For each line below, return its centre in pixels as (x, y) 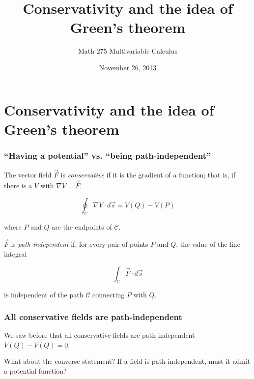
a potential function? (35, 370)
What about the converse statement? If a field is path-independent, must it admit (127, 361)
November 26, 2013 (128, 67)
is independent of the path (44, 295)
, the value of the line (208, 244)
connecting (108, 295)
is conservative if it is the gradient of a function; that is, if (148, 175)
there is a (18, 186)
